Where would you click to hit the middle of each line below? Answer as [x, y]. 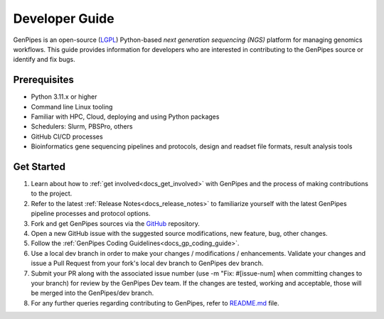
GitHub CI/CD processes [67, 136]
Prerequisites [43, 80]
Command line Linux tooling [72, 107]
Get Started [39, 167]
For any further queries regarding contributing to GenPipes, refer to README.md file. [155, 303]
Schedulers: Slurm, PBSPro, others [82, 126]
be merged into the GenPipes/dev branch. [92, 293]
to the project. [52, 194]
